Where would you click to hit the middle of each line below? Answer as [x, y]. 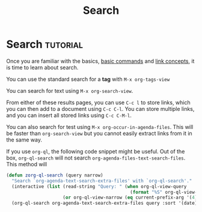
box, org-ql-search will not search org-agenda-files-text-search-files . [96, 158]
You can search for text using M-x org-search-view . [70, 90]
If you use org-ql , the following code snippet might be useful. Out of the [96, 151]
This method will [26, 164]
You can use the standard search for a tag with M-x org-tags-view [88, 79]
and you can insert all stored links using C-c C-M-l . [69, 115]
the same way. [24, 140]
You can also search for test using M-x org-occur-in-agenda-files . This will [100, 126]
